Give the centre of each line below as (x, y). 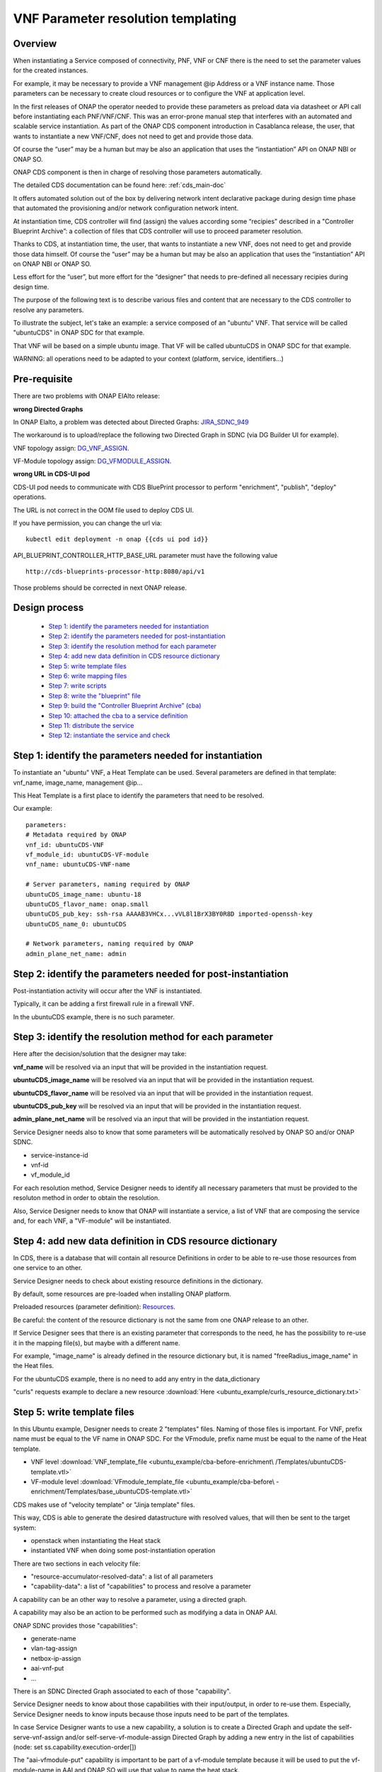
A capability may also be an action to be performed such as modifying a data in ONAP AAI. (145, 1613)
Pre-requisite (43, 379)
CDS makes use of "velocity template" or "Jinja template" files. (104, 1504)
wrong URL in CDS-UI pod (52, 474)
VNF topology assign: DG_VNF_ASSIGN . (71, 448)
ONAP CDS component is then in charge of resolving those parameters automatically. (138, 172)
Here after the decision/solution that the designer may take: (100, 1054)
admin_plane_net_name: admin (76, 954)
